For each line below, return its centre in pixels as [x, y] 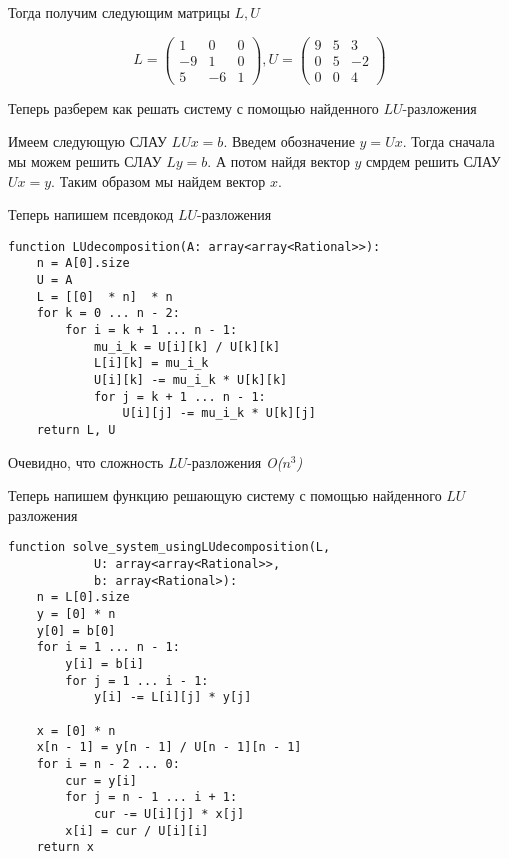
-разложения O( [235, 461]
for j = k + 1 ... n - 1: [179, 396]
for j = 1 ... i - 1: [137, 680]
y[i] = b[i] [105, 663]
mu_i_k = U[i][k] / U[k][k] [187, 346]
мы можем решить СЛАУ [85, 160]
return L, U [76, 429]
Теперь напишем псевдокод [91, 214]
